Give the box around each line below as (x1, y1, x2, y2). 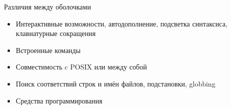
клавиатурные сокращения (15, 28, 96, 38)
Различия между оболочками (4, 1, 91, 11)
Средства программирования (15, 95, 102, 105)
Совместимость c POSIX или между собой (15, 61, 147, 72)
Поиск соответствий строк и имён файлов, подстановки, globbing (15, 78, 215, 88)
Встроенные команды (15, 44, 81, 55)
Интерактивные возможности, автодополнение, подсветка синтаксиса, (15, 18, 227, 28)
